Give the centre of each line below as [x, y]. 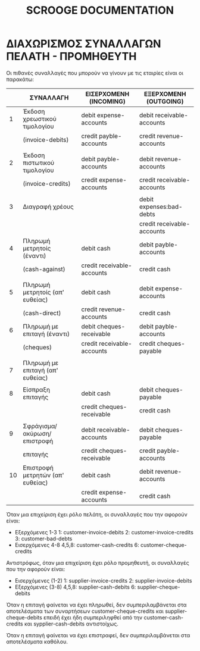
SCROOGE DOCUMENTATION [100, 10]
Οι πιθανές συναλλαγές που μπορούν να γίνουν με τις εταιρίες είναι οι [95, 73]
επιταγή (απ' [40, 370]
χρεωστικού [40, 118]
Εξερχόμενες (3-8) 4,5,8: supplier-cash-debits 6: [75, 587]
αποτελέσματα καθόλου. [37, 641]
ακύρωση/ [37, 433]
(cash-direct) [42, 313]
